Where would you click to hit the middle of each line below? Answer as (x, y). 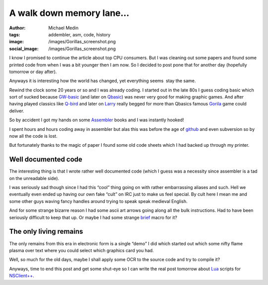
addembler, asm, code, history (79, 34)
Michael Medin (64, 28)
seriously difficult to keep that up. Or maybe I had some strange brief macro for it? (93, 217)
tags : (15, 34)
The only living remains (46, 232)
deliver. (17, 111)
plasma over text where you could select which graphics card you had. (81, 250)
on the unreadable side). (34, 178)
